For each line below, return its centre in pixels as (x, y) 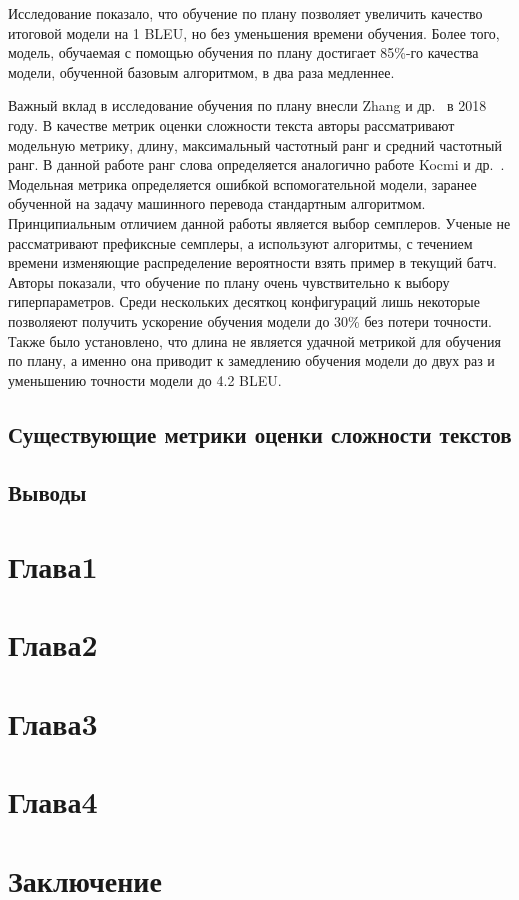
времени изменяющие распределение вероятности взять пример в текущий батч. (252, 262)
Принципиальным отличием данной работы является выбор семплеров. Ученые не (259, 222)
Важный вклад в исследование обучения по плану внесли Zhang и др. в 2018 (247, 105)
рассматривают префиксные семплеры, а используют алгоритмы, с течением (240, 242)
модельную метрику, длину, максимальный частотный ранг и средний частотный (255, 144)
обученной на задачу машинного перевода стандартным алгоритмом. (217, 203)
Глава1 (53, 566)
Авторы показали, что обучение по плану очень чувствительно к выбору (229, 281)
